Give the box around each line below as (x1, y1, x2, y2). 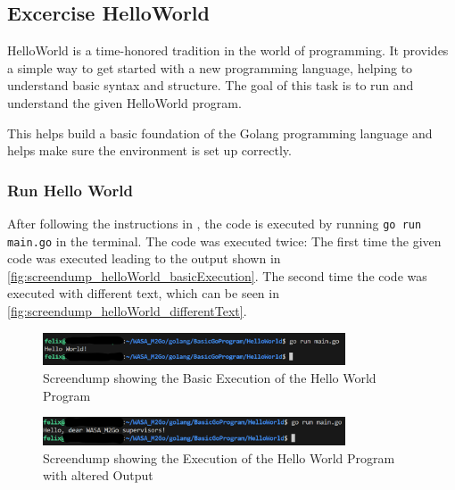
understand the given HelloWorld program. (7, 93, 242, 112)
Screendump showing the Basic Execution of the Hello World (43, 369, 376, 387)
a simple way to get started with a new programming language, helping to (7, 58, 413, 77)
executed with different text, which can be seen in (7, 284, 279, 303)
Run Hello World (7, 179, 133, 201)
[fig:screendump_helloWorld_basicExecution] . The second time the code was (7, 266, 427, 285)
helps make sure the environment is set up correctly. (7, 141, 292, 160)
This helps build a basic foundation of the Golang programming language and (7, 123, 433, 142)
